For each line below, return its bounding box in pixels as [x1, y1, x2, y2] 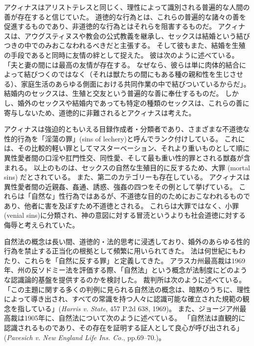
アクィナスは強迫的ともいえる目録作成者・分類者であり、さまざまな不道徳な [4, 124, 250, 134]
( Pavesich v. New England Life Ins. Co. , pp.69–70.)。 [4, 332, 166, 342]
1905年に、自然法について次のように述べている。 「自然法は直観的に [24, 313, 246, 323]
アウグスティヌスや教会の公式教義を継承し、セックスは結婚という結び [24, 30, 250, 41]
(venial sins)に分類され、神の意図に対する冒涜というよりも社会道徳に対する [4, 210, 246, 220]
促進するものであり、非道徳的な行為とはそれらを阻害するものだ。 [4, 21, 216, 31]
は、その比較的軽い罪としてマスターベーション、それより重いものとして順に [4, 143, 250, 153]
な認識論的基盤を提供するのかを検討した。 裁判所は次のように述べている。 [4, 275, 246, 285]
